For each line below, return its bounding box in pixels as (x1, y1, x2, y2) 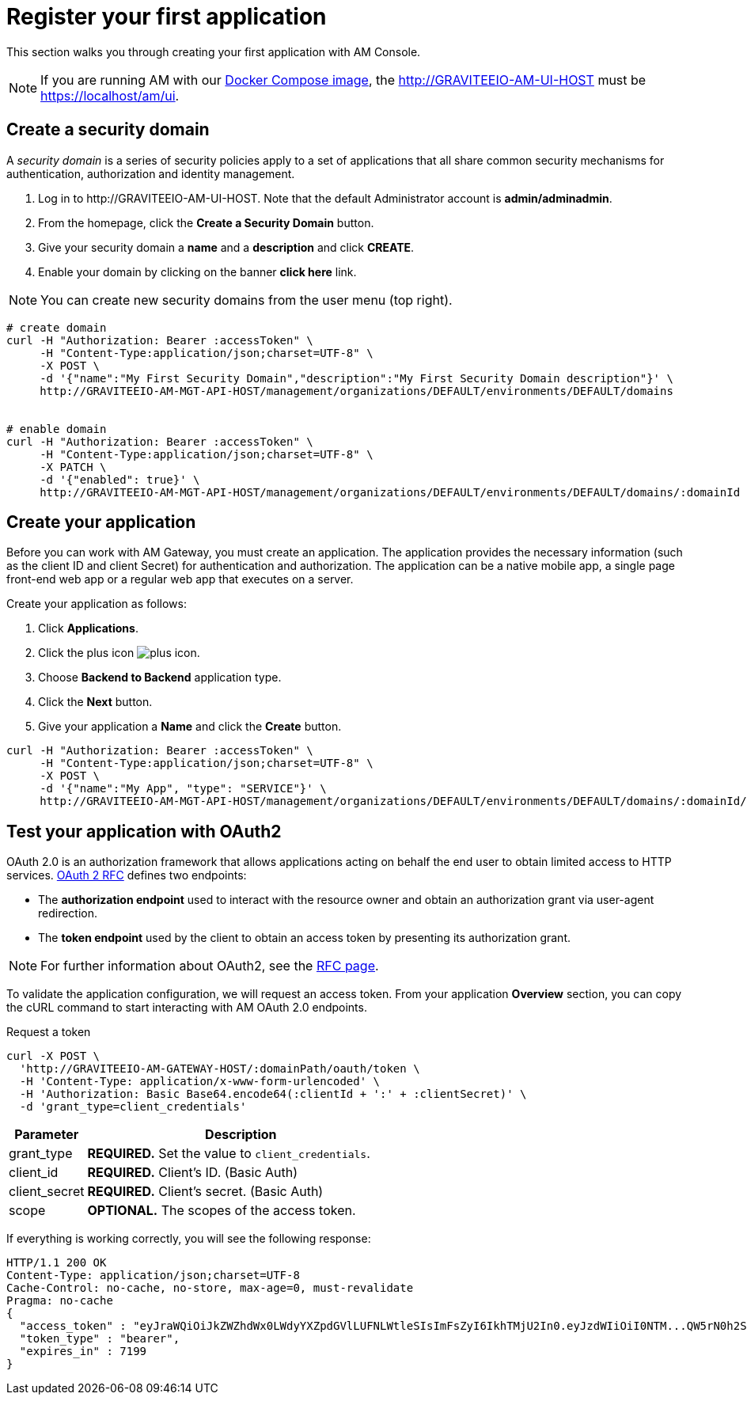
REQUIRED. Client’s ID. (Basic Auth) (87, 1164, 298, 1181)
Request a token (6, 1025, 91, 1039)
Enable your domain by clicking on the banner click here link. (38, 264, 357, 279)
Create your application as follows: (6, 597, 187, 611)
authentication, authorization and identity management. (6, 166, 295, 180)
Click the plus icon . (38, 646, 200, 660)
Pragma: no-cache (6, 1294, 113, 1308)
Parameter (14, 1126, 79, 1143)
